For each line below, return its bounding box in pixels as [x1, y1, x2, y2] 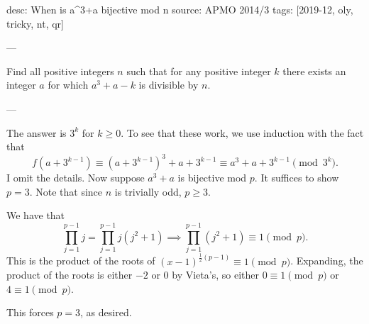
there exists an [282, 63, 346, 78]
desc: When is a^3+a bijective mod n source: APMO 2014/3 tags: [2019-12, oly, [6, 2, 353, 16]
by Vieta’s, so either [172, 267, 259, 282]
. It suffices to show [254, 170, 339, 185]
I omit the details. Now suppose [6, 170, 145, 185]
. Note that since [29, 184, 103, 199]
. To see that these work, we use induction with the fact [121, 125, 364, 140]
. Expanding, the [290, 253, 363, 268]
